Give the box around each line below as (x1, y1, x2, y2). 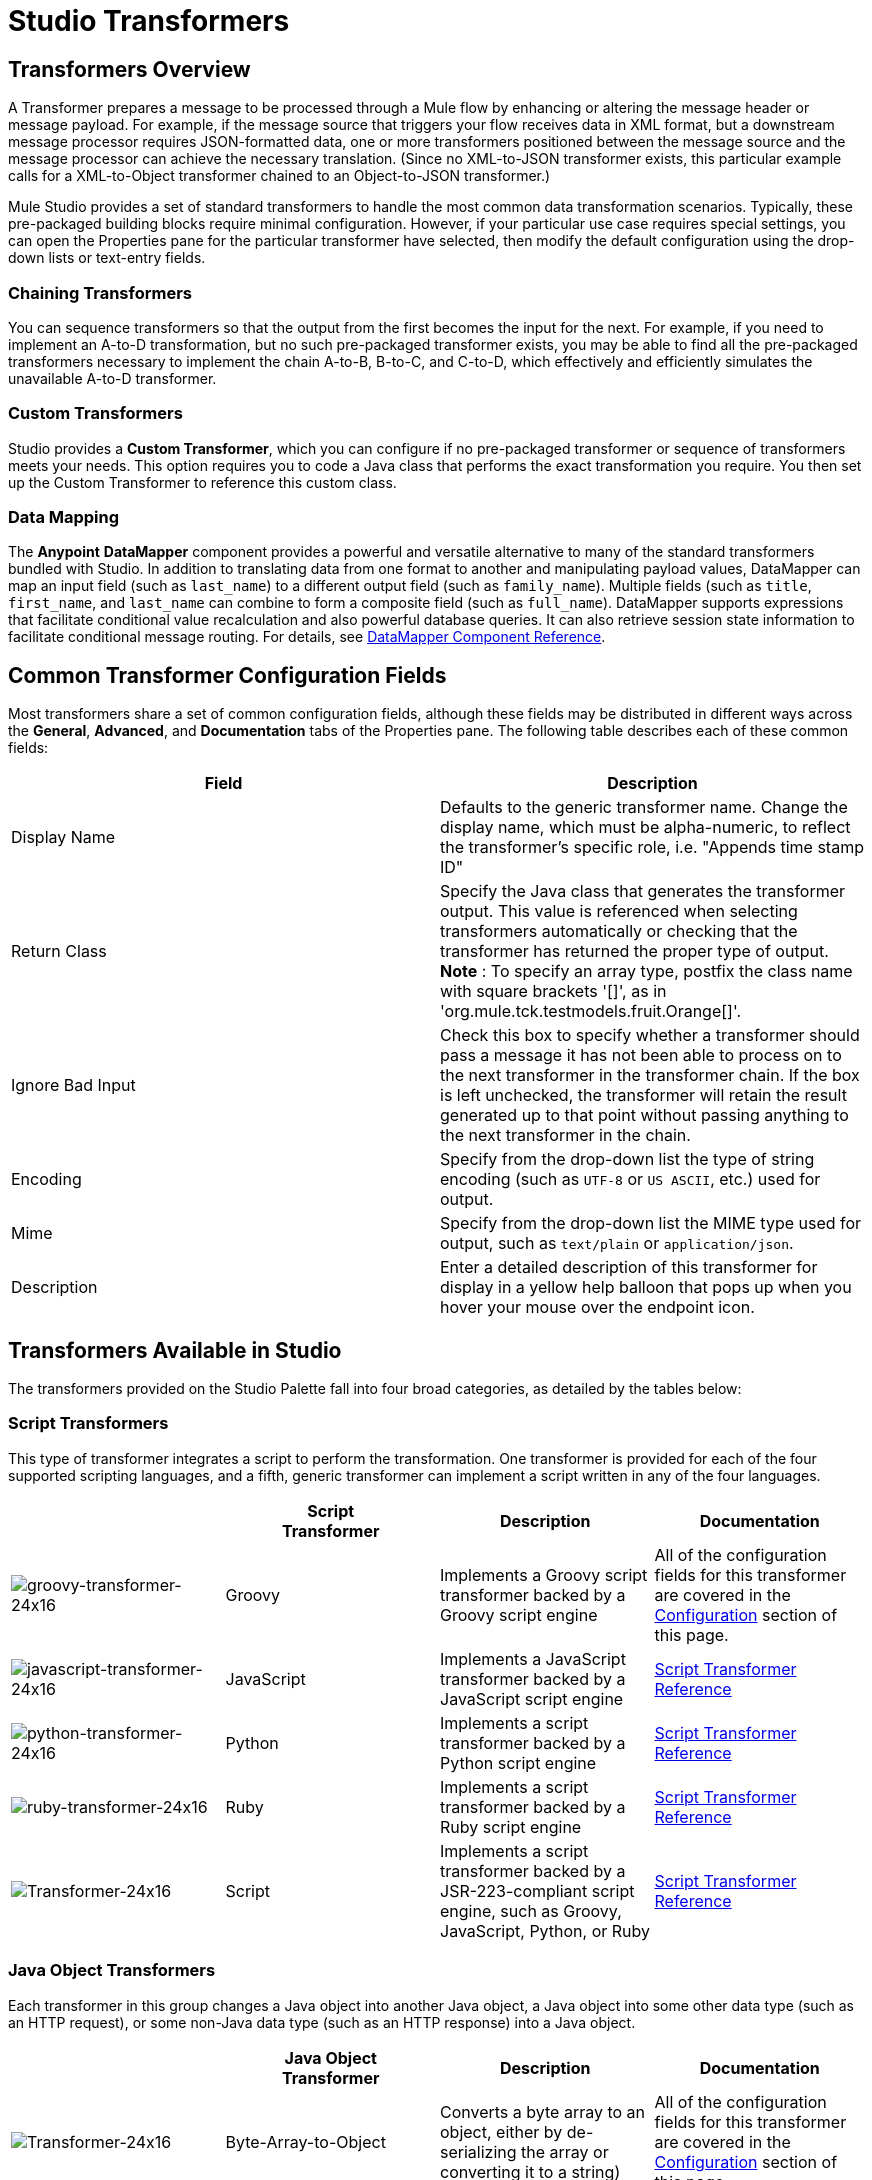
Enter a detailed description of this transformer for (440, 1257, 818, 1278)
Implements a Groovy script (440, 1564, 648, 1585)
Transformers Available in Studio (8, 1337, 342, 1363)
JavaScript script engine (440, 1688, 624, 1709)
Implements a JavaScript (440, 1648, 626, 1669)
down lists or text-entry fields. (8, 249, 206, 267)
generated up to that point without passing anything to (440, 1105, 849, 1126)
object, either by (440, 2121, 563, 2142)
